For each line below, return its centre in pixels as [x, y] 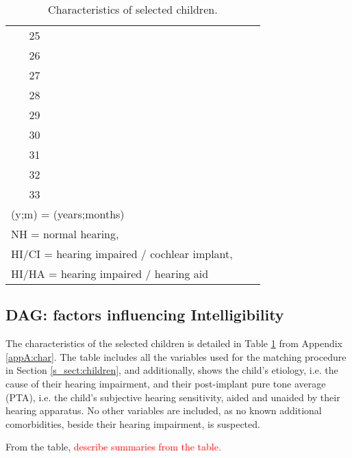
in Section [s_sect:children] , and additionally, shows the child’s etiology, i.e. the [172, 370]
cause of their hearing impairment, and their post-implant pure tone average [166, 383]
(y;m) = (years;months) [68, 214]
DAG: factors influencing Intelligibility [145, 315]
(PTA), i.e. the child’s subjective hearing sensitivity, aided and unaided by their [173, 397]
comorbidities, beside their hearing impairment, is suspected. [133, 423]
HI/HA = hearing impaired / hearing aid [110, 273]
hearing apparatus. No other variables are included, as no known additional [164, 410]
